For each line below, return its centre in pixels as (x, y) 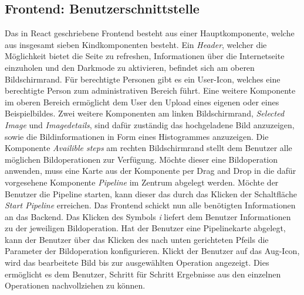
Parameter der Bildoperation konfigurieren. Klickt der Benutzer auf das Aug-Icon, (152, 251)
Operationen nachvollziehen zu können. (75, 285)
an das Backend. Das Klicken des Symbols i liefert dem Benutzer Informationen (148, 216)
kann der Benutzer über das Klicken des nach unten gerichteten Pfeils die (137, 239)
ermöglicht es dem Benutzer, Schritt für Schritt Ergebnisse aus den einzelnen (143, 274)
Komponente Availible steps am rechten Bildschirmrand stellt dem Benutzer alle (148, 148)
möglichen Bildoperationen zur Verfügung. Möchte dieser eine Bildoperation (141, 159)
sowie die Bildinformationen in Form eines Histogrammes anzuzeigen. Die (137, 136)
